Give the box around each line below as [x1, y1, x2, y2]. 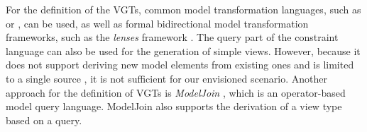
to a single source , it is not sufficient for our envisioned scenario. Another [6, 71, 327, 85]
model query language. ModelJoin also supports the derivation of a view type [6, 99, 342, 114]
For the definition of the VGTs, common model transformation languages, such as [6, 2, 361, 16]
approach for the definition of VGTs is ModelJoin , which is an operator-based [6, 85, 346, 100]
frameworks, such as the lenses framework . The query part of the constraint [6, 30, 339, 44]
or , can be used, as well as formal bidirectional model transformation [6, 16, 309, 30]
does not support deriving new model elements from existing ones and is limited [6, 57, 354, 72]
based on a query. [6, 112, 82, 127]
